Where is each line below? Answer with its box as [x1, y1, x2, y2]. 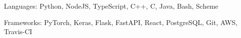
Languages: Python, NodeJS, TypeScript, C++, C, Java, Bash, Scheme [4, 1, 218, 11]
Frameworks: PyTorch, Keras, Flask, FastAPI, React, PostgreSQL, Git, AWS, [4, 17, 238, 27]
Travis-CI [4, 26, 32, 37]
